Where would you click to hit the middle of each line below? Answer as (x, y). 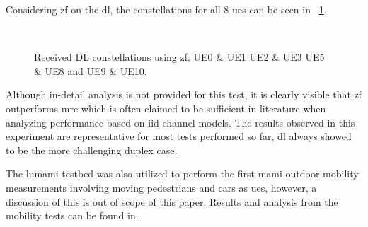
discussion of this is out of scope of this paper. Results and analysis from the (172, 201)
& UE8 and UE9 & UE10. (91, 70)
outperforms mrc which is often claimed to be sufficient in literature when (166, 108)
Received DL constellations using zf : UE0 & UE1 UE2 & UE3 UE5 (179, 57)
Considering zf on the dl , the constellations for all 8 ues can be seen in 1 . (166, 9)
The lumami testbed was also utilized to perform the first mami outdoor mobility (182, 174)
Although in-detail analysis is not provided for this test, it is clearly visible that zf (184, 94)
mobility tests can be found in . (72, 215)
